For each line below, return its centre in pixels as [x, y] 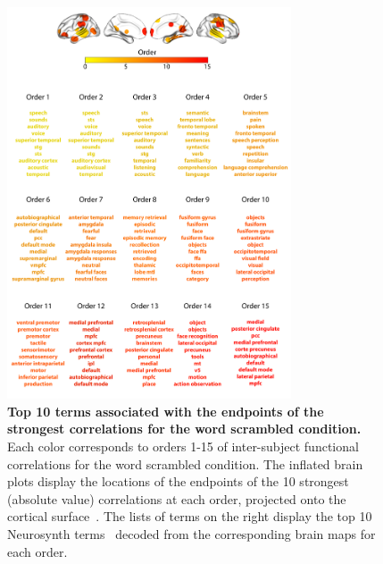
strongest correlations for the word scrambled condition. [184, 429]
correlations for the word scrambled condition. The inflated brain [185, 463]
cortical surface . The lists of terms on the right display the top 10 [190, 516]
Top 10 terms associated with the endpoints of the [166, 411]
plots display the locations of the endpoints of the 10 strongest [178, 481]
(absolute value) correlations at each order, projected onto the [177, 498]
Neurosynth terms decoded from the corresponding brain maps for [191, 534]
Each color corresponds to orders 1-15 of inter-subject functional [183, 446]
